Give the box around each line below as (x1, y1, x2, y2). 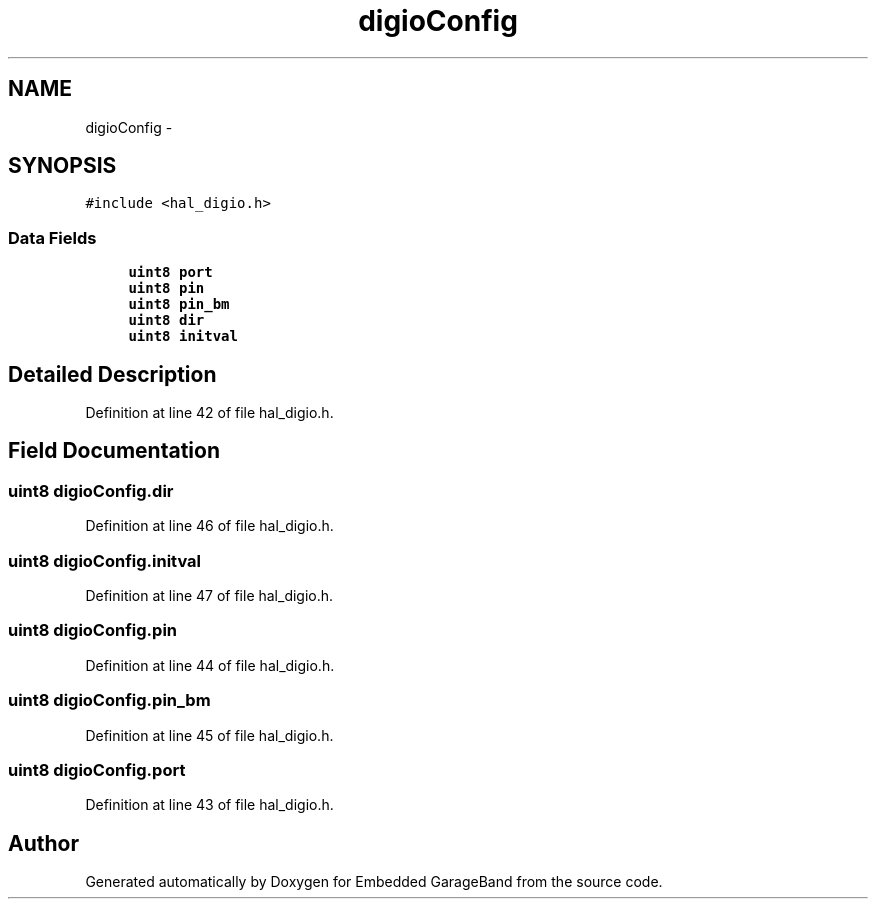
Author (8, 830, 79, 856)
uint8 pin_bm (128, 296, 230, 313)
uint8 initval (128, 328, 238, 345)
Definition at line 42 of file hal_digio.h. (85, 404, 334, 422)
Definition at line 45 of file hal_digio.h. (85, 726, 334, 744)
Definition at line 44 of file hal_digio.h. (85, 656, 335, 674)
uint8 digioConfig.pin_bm (8, 690, 211, 711)
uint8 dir (128, 312, 205, 329)
